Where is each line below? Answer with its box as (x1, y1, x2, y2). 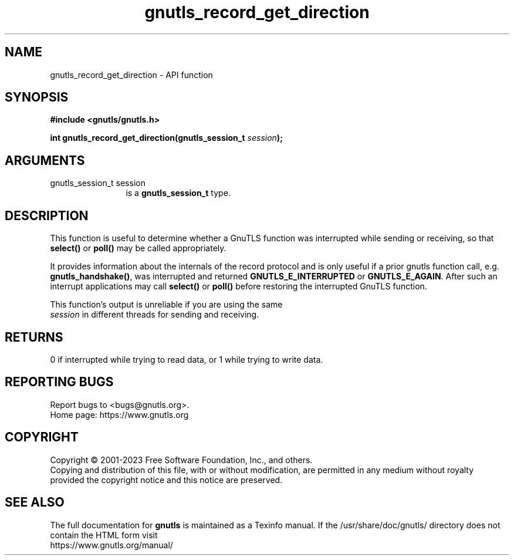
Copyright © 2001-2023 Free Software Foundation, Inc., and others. (50, 454, 313, 465)
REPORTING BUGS (5, 375, 114, 390)
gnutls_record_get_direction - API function (50, 69, 213, 80)
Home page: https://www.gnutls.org (50, 409, 189, 420)
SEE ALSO (5, 495, 65, 510)
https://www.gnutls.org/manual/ (50, 539, 173, 550)
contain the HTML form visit (50, 529, 158, 540)
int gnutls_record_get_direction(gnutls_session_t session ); (50, 133, 283, 143)
